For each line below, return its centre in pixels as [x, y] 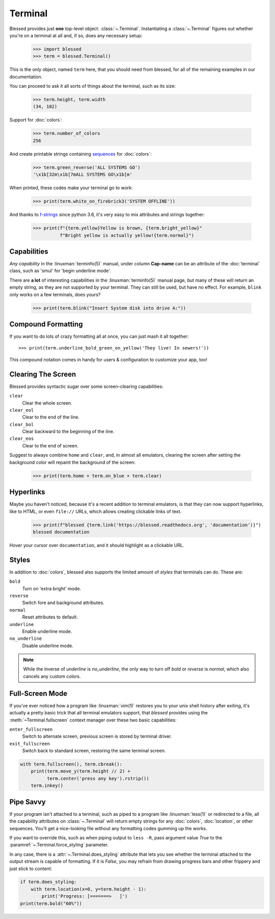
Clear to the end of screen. [50, 445]
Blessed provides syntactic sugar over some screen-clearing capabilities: [87, 386]
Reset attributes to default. [50, 617]
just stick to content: [31, 868]
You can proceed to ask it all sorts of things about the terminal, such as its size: [92, 86]
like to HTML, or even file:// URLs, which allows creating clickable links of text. [95, 511]
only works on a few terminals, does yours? [55, 294]
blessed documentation [61, 532]
